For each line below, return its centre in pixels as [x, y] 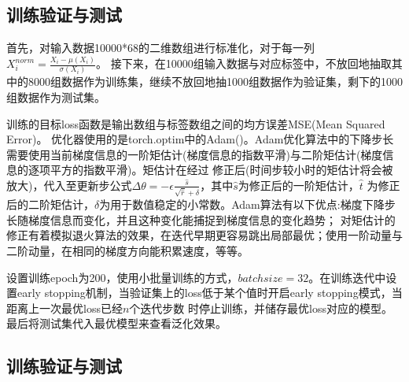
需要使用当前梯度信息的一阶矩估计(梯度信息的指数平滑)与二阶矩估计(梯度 [195, 154]
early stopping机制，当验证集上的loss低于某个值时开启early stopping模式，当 [210, 293]
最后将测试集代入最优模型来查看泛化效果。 [116, 323]
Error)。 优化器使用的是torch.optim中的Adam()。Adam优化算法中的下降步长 [200, 139]
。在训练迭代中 [347, 277]
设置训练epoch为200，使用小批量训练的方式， [122, 277]
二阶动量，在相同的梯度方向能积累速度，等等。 [127, 250]
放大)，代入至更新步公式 [69, 185]
